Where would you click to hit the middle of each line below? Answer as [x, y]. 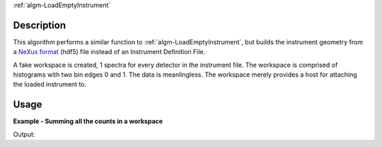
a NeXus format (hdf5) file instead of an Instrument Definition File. [109, 52]
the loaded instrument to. [50, 84]
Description [40, 25]
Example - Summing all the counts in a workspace [88, 121]
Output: [24, 134]
